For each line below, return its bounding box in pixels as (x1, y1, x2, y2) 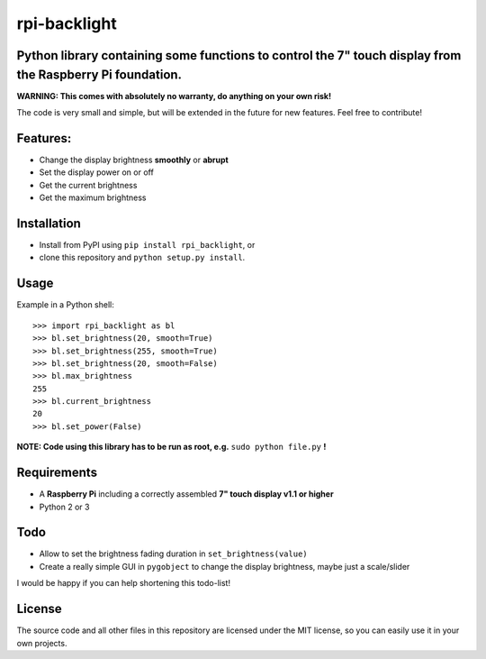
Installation (16, 215, 81, 231)
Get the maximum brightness (39, 192, 148, 203)
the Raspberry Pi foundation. (16, 67, 183, 82)
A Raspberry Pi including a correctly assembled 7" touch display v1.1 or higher (39, 489, 334, 499)
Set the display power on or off (39, 167, 155, 178)
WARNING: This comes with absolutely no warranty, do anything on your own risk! (16, 90, 332, 101)
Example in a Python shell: (16, 299, 114, 310)
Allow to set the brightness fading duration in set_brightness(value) (39, 548, 308, 559)
